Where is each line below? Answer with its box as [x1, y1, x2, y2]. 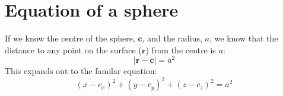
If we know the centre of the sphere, [5, 32, 135, 44]
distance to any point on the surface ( [5, 43, 142, 56]
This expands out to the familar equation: [5, 65, 157, 77]
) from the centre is [145, 43, 216, 56]
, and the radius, [142, 32, 202, 44]
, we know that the [209, 32, 278, 44]
